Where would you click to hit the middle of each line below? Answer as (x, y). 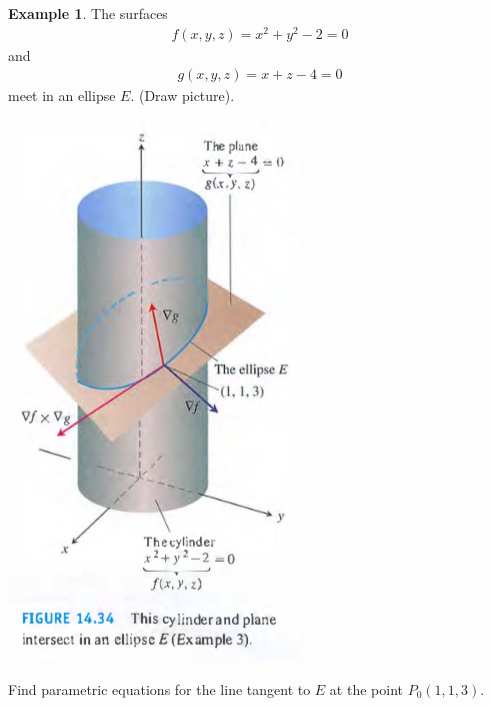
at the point (366, 688)
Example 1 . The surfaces (88, 13)
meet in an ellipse (62, 95)
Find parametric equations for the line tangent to (159, 688)
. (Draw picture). (182, 95)
